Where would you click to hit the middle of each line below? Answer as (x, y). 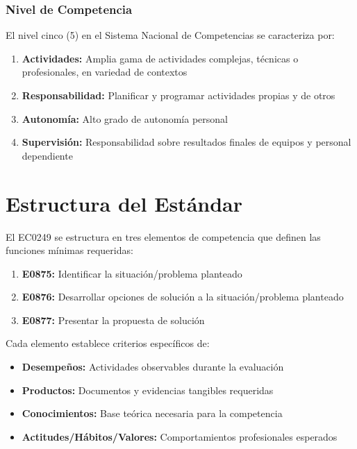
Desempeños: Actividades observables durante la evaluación (153, 367)
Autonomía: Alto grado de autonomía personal (125, 118)
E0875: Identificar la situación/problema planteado (132, 273)
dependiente (47, 155)
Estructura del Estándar (124, 203)
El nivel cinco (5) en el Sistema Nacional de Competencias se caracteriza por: (170, 35)
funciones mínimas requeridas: (69, 250)
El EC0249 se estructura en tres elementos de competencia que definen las (163, 236)
